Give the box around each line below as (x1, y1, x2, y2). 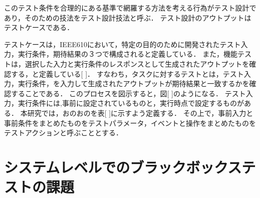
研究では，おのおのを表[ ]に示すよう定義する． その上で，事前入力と (27, 107, 253, 118)
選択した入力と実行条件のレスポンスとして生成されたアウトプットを (25, 58, 249, 69)
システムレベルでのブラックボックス (4, 156, 242, 177)
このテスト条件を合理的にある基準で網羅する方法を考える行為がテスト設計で (4, 3, 256, 13)
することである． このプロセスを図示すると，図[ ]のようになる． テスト (11, 88, 246, 98)
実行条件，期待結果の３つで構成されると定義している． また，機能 (18, 49, 237, 59)
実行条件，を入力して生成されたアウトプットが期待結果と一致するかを (18, 78, 249, 89)
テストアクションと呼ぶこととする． (4, 127, 123, 138)
